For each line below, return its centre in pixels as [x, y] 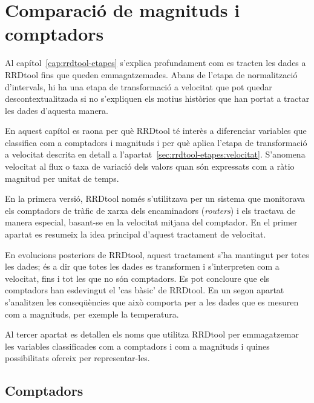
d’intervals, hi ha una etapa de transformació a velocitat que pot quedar [139, 86]
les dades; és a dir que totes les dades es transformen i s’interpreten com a [142, 266]
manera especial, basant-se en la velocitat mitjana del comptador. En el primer [151, 222]
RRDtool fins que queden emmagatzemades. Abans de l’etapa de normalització [151, 74]
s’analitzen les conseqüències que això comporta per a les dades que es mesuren [152, 302]
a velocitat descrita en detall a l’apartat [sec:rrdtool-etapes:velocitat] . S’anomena [155, 154]
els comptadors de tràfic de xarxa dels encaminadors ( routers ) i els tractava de [150, 210]
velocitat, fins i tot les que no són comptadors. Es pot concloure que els [137, 278]
